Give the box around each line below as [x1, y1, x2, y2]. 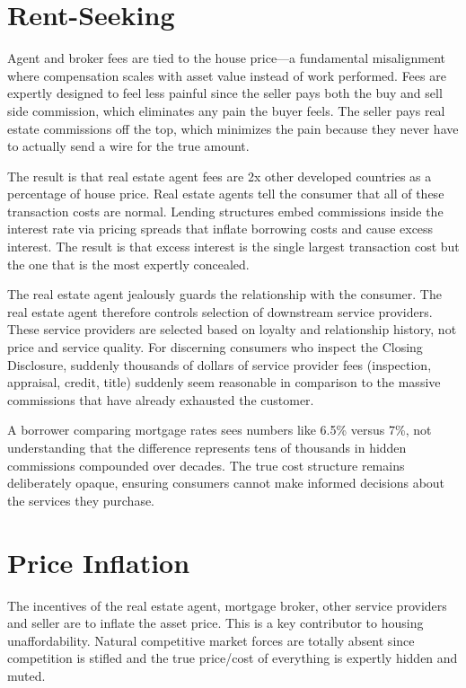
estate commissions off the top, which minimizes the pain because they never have [7, 119, 459, 137]
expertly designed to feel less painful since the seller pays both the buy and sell [7, 84, 443, 102]
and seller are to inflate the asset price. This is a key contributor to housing [7, 613, 424, 632]
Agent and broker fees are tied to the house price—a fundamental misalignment [7, 49, 446, 67]
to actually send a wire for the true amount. [7, 137, 250, 155]
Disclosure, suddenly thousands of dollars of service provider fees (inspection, [7, 355, 432, 374]
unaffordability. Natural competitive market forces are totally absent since [7, 631, 415, 649]
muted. [7, 666, 46, 684]
